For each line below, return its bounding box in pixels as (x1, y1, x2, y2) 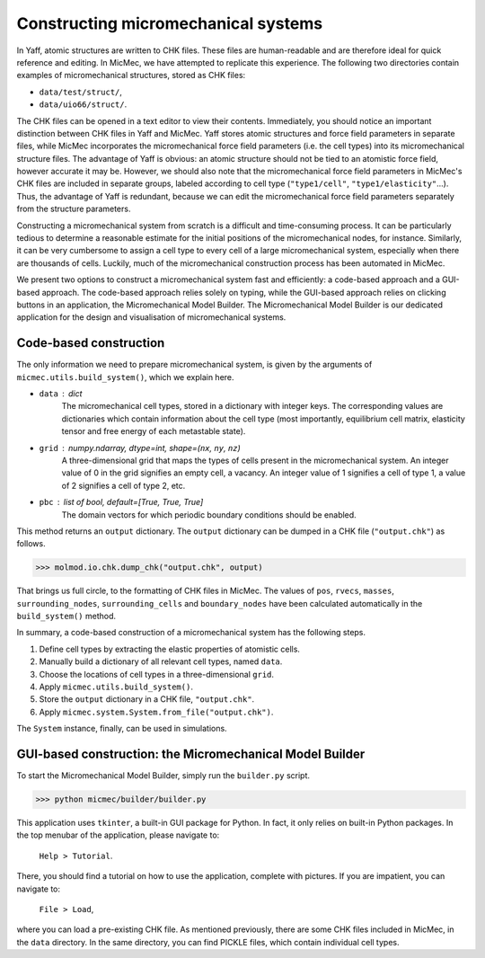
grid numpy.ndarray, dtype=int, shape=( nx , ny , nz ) (39, 442, 242, 453)
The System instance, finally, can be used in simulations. (16, 723, 228, 734)
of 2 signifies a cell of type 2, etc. (61, 480, 186, 491)
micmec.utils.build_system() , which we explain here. (16, 371, 234, 382)
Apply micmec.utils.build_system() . (39, 681, 193, 692)
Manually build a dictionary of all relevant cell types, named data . (39, 656, 283, 667)
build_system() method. (16, 611, 117, 622)
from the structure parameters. (16, 203, 131, 215)
